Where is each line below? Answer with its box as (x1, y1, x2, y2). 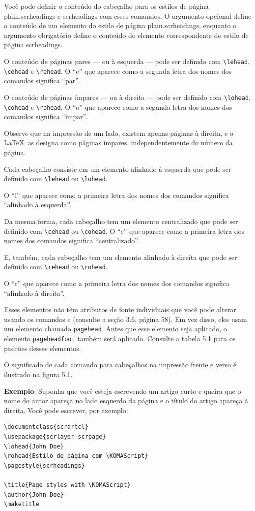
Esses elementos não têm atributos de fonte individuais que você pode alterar (4, 304, 236, 315)
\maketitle (4, 501, 39, 508)
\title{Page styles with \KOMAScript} (4, 481, 131, 488)
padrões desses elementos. (4, 343, 81, 353)
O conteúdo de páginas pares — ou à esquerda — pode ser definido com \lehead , (4, 56, 250, 66)
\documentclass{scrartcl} (4, 423, 88, 431)
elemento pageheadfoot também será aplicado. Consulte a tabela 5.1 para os (4, 333, 236, 344)
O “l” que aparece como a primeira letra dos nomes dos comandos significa (4, 190, 229, 200)
